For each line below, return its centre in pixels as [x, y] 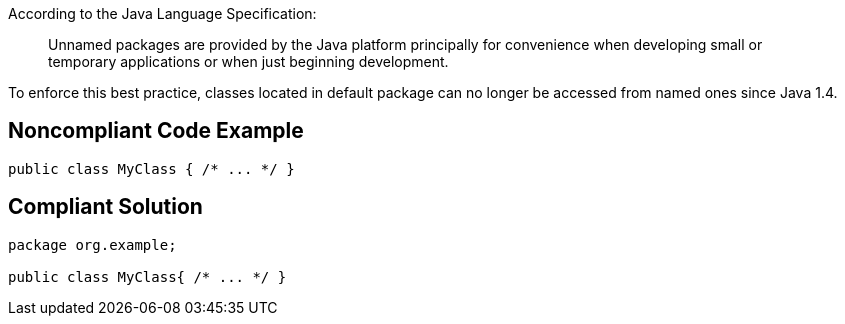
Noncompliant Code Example [156, 131]
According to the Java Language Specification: [162, 13]
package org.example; [92, 244]
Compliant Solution [105, 207]
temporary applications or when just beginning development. [248, 61]
